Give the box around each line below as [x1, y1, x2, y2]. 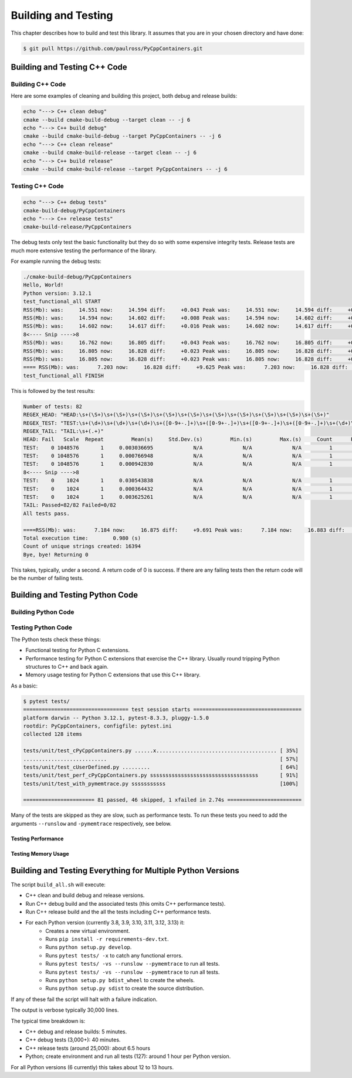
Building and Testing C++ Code [11, 62, 127, 72]
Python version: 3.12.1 [23, 290, 92, 296]
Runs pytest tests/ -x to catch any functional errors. [45, 952, 183, 959]
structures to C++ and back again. [25, 663, 109, 670]
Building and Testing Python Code [11, 590, 138, 600]
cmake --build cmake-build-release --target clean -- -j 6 [23, 149, 197, 156]
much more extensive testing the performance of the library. [11, 247, 157, 254]
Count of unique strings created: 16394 [23, 543, 141, 550]
